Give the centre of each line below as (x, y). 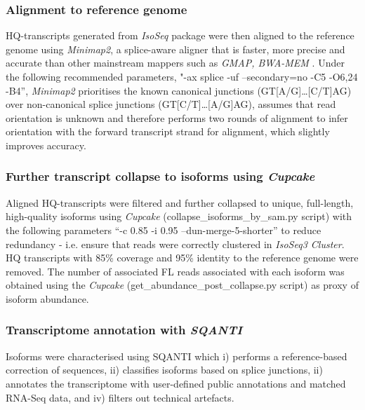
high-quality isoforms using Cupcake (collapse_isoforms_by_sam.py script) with (179, 216)
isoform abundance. (47, 298)
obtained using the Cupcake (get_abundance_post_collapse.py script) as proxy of (182, 285)
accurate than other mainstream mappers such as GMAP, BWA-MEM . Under (175, 63)
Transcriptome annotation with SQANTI (124, 330)
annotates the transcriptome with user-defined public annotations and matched (176, 383)
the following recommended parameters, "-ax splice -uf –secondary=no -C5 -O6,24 (182, 76)
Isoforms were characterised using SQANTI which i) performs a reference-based (177, 356)
